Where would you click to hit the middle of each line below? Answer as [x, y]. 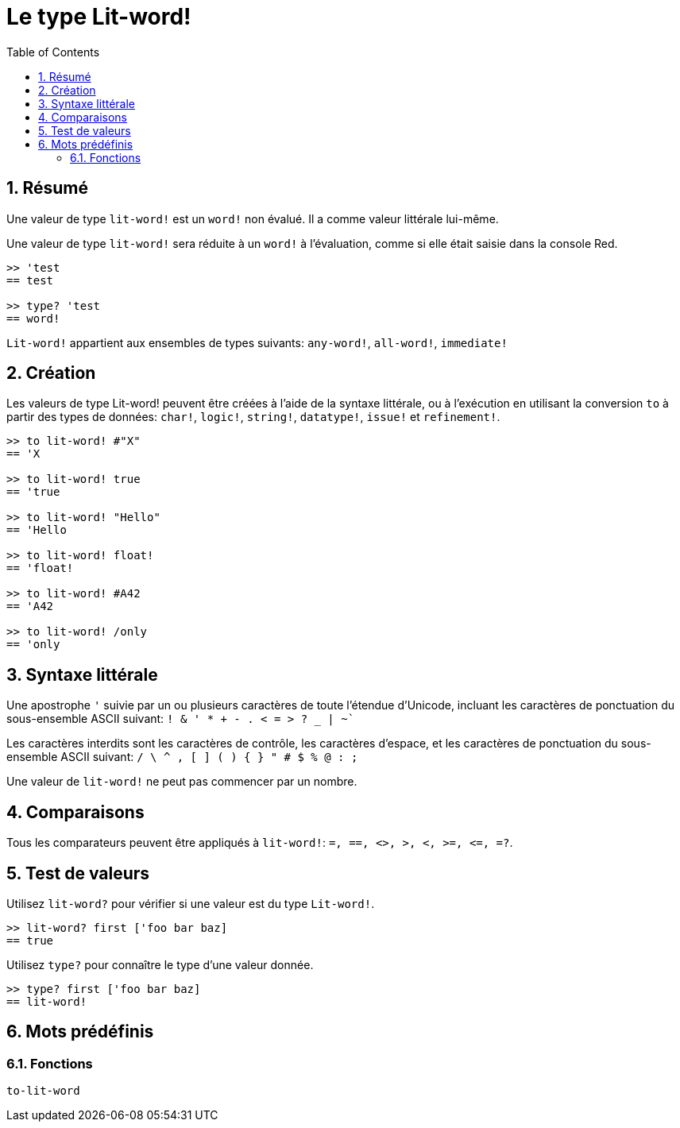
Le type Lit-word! [99, 17]
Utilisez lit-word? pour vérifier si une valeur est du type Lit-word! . [191, 903]
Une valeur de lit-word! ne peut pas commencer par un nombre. [182, 782]
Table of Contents [53, 52]
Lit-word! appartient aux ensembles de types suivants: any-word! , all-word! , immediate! [257, 342]
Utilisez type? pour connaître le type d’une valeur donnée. [160, 964]
